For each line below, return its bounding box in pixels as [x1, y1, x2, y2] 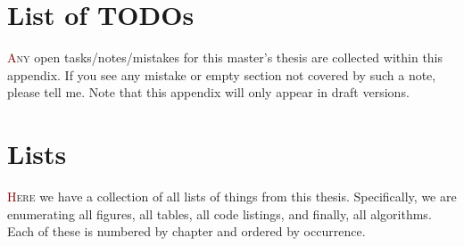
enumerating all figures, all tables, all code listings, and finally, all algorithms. [7, 204, 432, 223]
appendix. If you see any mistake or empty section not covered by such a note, [7, 65, 436, 84]
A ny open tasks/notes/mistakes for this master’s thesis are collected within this [7, 48, 443, 67]
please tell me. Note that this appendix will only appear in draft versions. [7, 83, 410, 102]
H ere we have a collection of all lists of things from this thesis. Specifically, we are [7, 187, 457, 206]
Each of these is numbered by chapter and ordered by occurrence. [7, 222, 366, 241]
